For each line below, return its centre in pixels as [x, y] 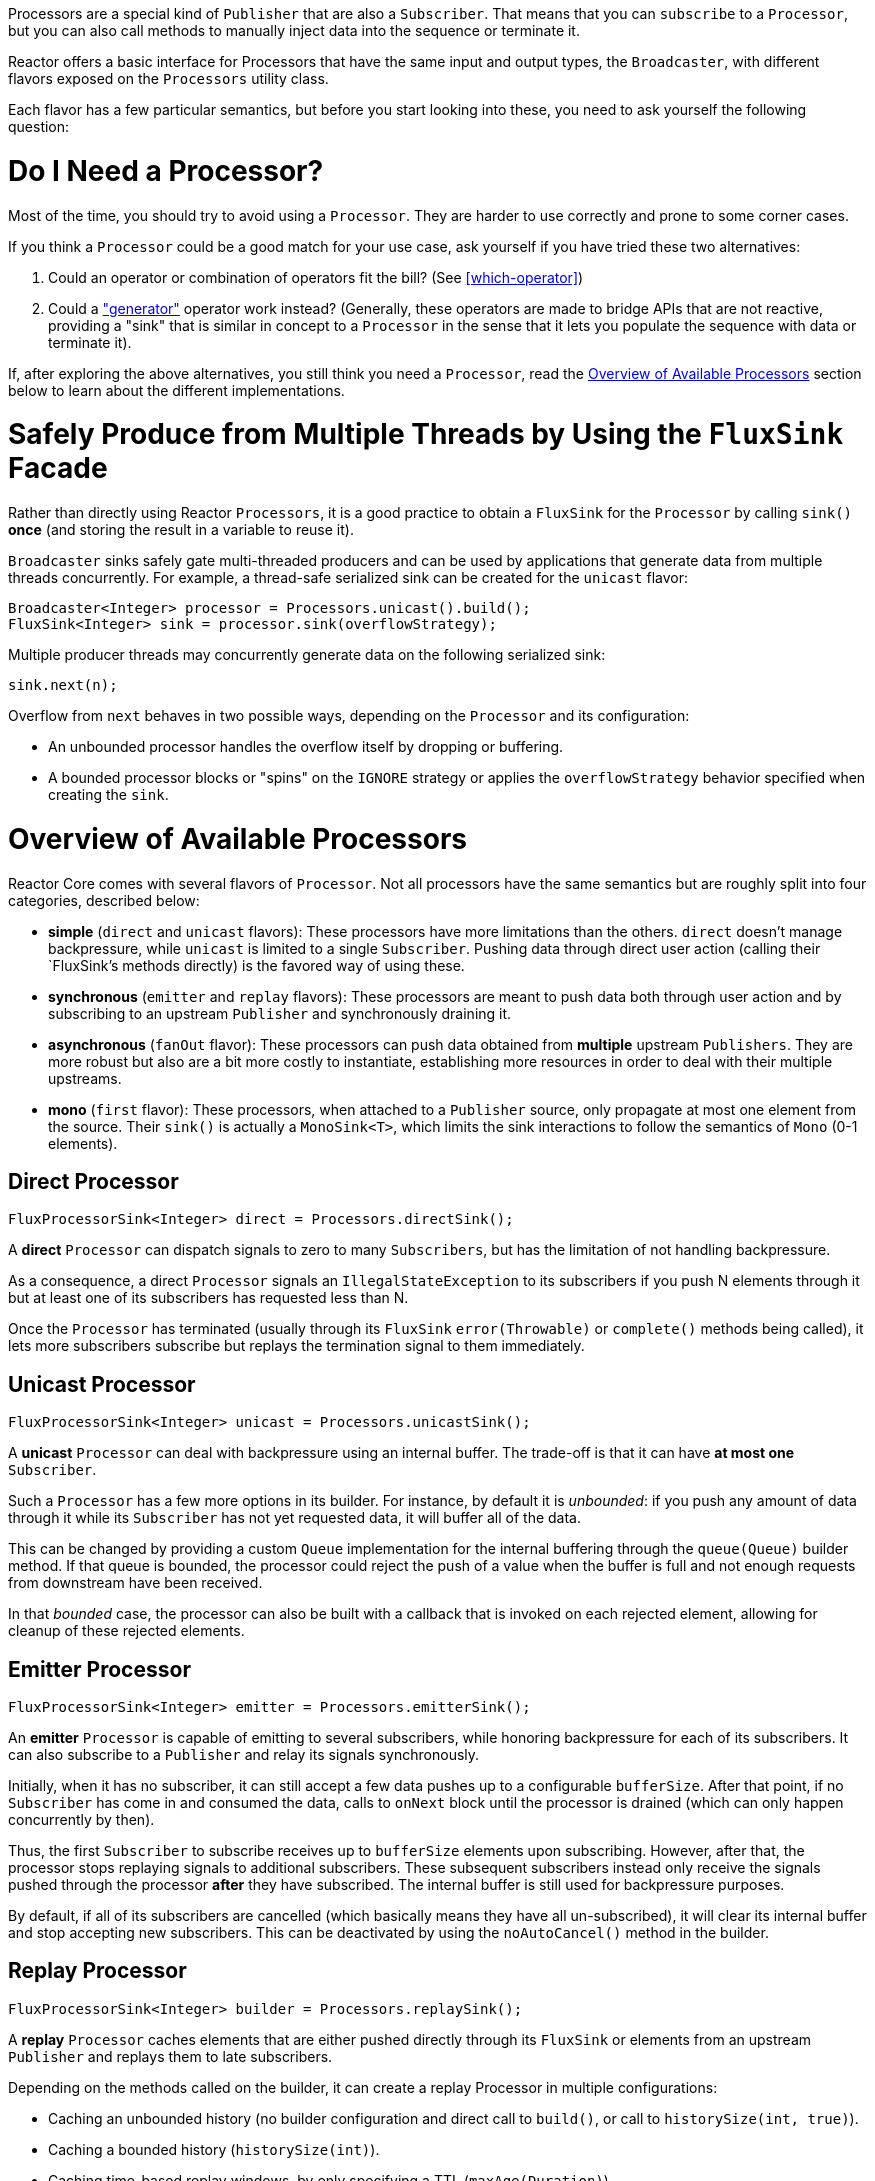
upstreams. [85, 1078]
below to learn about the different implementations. [176, 390]
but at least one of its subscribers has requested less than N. [208, 1298]
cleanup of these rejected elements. [126, 1631]
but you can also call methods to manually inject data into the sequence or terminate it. [294, 30]
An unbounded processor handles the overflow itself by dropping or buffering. [306, 746]
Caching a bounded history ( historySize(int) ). [214, 2149]
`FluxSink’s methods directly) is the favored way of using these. [256, 965]
